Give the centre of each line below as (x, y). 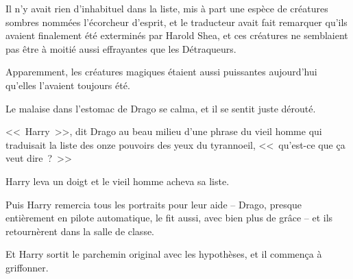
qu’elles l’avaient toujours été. (68, 85)
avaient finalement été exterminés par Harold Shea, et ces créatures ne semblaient (177, 35)
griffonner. (27, 267)
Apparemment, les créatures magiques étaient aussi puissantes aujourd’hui (161, 72)
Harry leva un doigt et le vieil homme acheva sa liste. (118, 181)
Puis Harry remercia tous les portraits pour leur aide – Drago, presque (154, 204)
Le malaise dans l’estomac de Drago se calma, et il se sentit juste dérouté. (161, 108)
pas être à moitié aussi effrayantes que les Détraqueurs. (121, 48)
